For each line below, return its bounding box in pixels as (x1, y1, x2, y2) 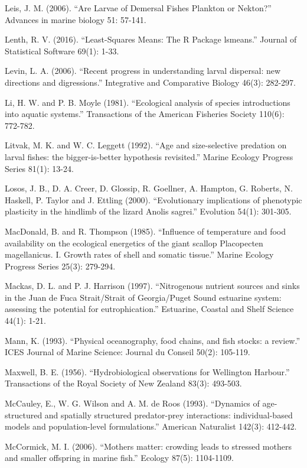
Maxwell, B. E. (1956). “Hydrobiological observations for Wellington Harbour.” (5, 365, 290, 378)
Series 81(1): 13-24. (5, 162, 74, 174)
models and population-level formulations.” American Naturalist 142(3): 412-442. (5, 420, 297, 433)
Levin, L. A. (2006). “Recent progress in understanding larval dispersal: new (5, 64, 281, 77)
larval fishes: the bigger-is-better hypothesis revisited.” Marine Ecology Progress (5, 150, 293, 162)
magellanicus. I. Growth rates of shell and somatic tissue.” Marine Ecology (5, 248, 274, 261)
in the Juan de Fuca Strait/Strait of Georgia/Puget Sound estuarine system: (5, 291, 282, 303)
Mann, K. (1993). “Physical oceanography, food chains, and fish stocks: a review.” (5, 334, 301, 346)
